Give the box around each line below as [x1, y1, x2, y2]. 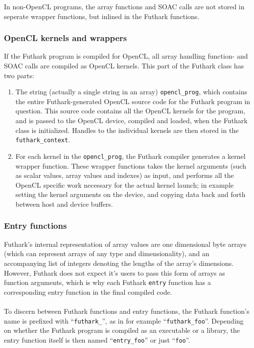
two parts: [4, 70, 34, 80]
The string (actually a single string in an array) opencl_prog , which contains [15, 87, 247, 97]
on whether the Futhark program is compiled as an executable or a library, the [4, 325, 240, 335]
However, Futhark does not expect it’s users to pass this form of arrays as [4, 267, 225, 278]
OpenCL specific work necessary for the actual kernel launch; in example [15, 179, 234, 190]
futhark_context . [15, 134, 70, 145]
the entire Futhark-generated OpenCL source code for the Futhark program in [15, 96, 251, 106]
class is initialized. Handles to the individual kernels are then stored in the [15, 125, 239, 135]
